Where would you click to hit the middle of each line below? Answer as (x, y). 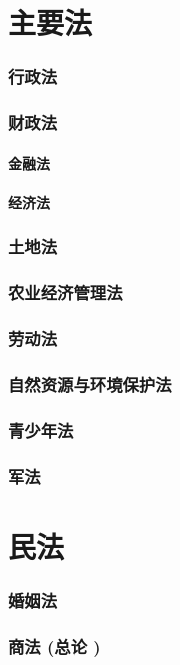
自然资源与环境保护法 (90, 383)
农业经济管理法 (65, 292)
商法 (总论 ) (54, 645)
